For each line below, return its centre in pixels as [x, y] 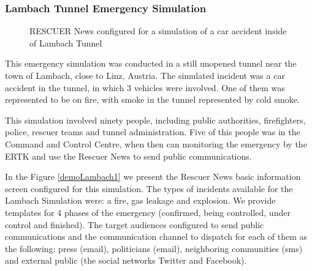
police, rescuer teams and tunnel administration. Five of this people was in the [153, 132]
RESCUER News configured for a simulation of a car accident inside [158, 31]
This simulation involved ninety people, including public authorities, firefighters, [155, 120]
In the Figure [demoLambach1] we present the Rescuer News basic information [153, 176]
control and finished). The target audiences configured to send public [135, 224]
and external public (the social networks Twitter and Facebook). [126, 260]
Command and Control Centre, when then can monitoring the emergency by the [156, 143]
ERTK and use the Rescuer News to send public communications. [128, 156]
